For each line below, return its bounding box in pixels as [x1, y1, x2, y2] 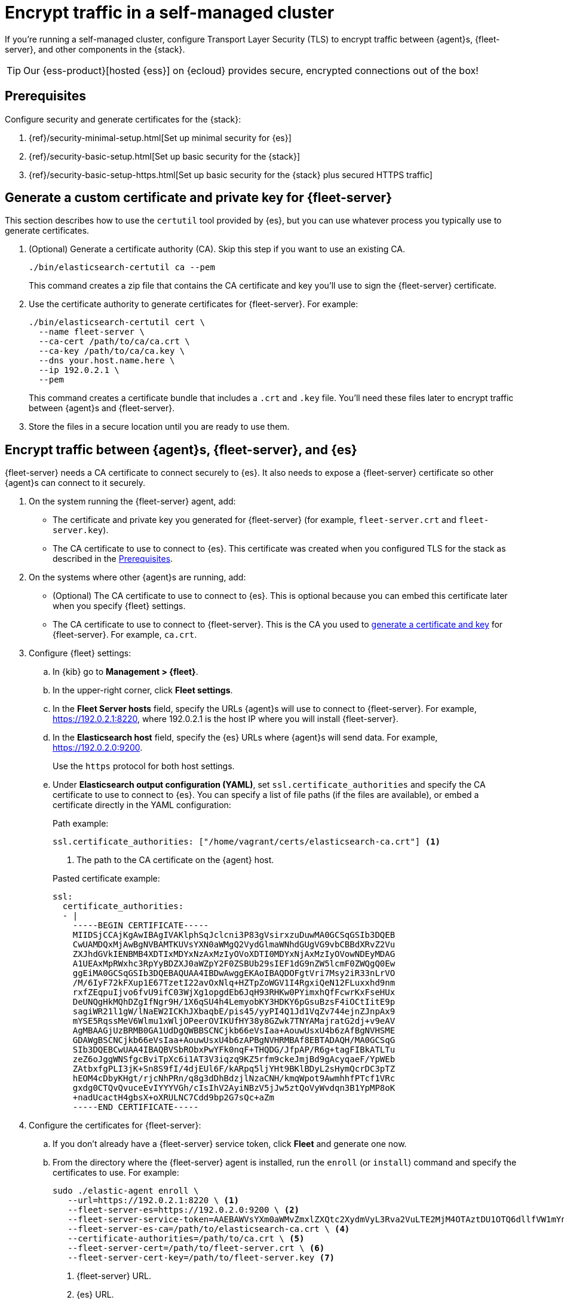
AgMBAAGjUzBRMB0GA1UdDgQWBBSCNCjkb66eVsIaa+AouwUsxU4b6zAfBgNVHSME [72, 1026, 396, 1036]
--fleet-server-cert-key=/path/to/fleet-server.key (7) [68, 1253, 335, 1263]
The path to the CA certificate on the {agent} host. [76, 855, 274, 865]
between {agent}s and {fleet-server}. [29, 403, 175, 414]
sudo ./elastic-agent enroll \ [53, 1186, 199, 1196]
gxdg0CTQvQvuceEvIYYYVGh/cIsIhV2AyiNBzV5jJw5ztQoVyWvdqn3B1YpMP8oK [72, 1083, 396, 1093]
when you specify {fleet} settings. [53, 601, 186, 611]
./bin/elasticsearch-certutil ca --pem [29, 262, 215, 273]
